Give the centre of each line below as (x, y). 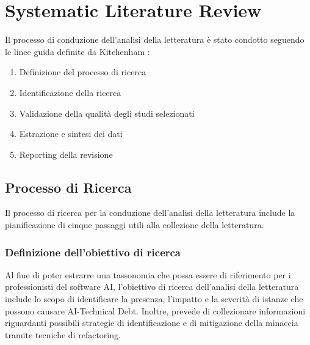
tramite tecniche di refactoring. (63, 334)
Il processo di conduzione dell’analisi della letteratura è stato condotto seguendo (155, 39)
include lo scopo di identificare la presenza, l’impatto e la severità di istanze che (154, 299)
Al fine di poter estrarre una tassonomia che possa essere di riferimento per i (148, 274)
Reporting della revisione (66, 154)
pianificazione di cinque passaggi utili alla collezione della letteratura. (135, 225)
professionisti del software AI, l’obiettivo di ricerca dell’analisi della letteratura (152, 287)
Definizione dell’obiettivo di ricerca (93, 252)
